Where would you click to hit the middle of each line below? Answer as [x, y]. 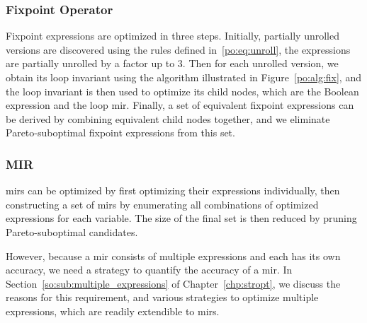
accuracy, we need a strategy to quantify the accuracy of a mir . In [149, 270]
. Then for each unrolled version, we [260, 63]
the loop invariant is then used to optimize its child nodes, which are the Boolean [182, 91]
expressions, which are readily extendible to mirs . [113, 311]
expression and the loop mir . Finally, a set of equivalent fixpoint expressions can [180, 105]
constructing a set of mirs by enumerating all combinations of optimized [162, 204]
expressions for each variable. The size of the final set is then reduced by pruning [181, 218]
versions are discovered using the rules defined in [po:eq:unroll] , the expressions [178, 49]
